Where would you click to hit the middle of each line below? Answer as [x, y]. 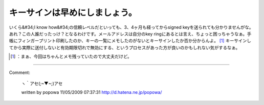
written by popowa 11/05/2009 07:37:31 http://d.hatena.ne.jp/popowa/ [92, 92]
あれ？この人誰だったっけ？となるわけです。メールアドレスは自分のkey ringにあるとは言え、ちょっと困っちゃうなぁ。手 [130, 34]
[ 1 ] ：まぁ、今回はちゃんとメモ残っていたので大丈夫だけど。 [71, 56]
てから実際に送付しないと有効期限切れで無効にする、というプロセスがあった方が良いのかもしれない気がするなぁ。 [125, 47]
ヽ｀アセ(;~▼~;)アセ [42, 83]
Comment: [20, 72]
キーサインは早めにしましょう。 [73, 13]
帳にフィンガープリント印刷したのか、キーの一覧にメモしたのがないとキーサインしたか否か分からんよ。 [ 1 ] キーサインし [130, 41]
